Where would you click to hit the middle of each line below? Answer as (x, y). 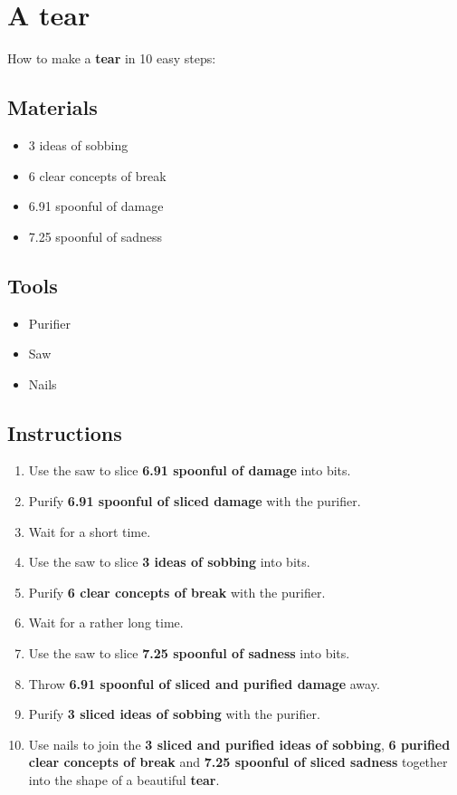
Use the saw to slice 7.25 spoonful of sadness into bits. (189, 653)
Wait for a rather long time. (106, 623)
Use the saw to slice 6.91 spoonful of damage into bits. (190, 470)
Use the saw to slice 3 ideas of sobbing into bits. (169, 562)
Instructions (65, 432)
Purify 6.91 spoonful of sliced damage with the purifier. (195, 501)
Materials (52, 107)
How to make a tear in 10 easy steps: (112, 58)
